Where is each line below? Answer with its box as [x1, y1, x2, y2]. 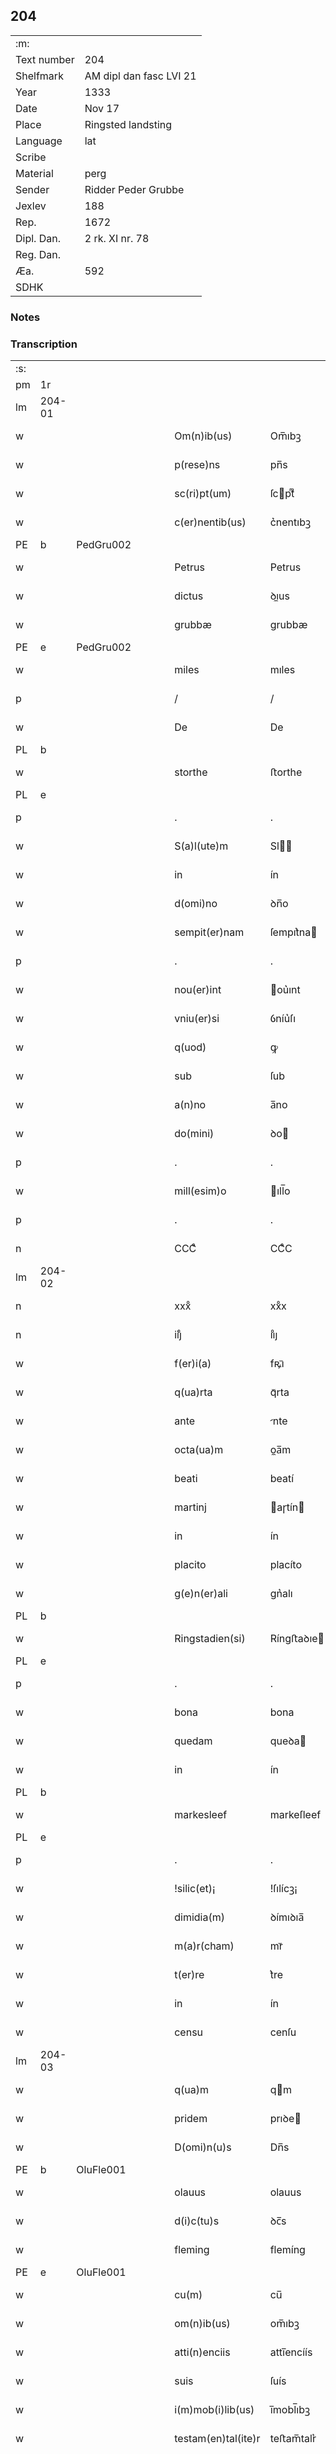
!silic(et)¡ [174, 1882, 216, 1896]
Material [15, 166, 54, 180]
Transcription [10, 337, 78, 351]
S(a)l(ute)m [174, 839, 229, 853]
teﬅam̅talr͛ [269, 2432, 317, 2446]
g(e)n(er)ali [174, 1587, 228, 1601]
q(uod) [174, 1040, 207, 1054]
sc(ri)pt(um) [174, 487, 232, 501]
